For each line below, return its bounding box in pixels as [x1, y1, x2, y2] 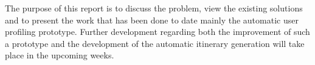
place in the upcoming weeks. [5, 49, 114, 61]
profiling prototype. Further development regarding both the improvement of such [5, 25, 310, 38]
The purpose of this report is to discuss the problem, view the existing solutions [5, 2, 303, 14]
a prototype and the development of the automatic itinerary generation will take [5, 37, 305, 49]
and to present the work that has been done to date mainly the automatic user [5, 13, 299, 26]
